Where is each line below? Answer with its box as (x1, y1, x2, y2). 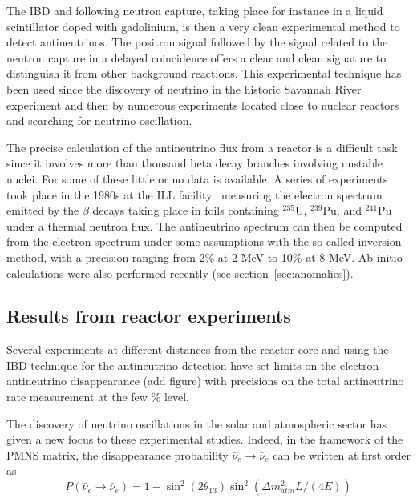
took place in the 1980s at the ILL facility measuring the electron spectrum (6, 186, 383, 203)
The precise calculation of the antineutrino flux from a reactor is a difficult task (6, 139, 398, 155)
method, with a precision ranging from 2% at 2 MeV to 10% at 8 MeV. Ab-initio (6, 248, 403, 265)
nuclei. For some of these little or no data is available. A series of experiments (6, 170, 388, 187)
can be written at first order (273, 446, 411, 463)
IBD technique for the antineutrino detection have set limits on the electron (6, 356, 379, 373)
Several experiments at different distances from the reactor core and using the (6, 341, 389, 358)
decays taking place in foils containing (92, 202, 279, 219)
